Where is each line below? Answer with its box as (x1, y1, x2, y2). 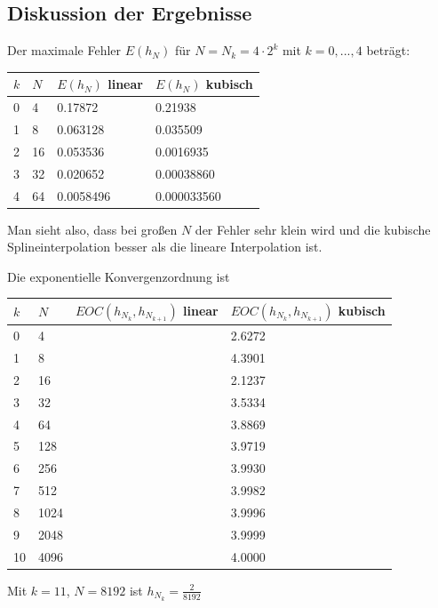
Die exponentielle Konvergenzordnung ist (7, 267, 230, 285)
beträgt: (366, 41, 410, 60)
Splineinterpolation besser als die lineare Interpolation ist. (7, 237, 323, 256)
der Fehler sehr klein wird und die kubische (195, 220, 431, 238)
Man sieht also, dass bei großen (7, 220, 178, 238)
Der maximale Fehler (7, 41, 122, 60)
